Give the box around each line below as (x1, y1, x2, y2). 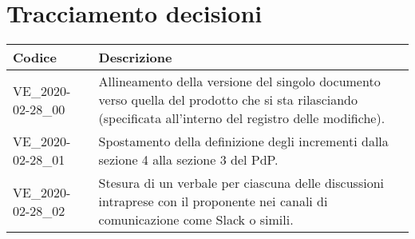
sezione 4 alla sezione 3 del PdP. (98, 150, 279, 169)
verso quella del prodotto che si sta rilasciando (98, 90, 358, 110)
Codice (13, 48, 57, 67)
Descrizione (98, 48, 172, 67)
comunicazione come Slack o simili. (98, 210, 294, 229)
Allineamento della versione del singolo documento (98, 72, 381, 91)
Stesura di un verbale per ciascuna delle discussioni (98, 173, 385, 193)
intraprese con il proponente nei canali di (98, 192, 328, 211)
